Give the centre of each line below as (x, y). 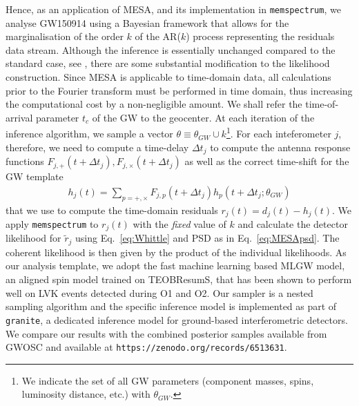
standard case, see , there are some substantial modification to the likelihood (168, 63)
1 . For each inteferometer (279, 133)
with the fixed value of (179, 223)
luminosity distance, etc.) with (86, 394)
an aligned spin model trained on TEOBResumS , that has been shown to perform (179, 279)
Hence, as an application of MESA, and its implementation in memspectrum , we (173, 9)
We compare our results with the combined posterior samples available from (166, 333)
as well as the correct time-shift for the (267, 161)
